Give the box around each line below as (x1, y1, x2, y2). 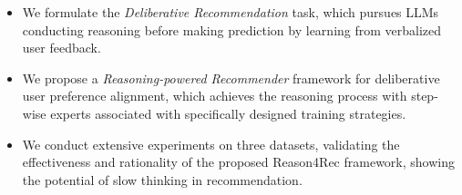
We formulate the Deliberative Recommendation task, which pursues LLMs (22, 3, 439, 21)
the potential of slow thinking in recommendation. (22, 170, 303, 189)
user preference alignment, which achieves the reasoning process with (22, 86, 407, 105)
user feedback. (22, 38, 101, 57)
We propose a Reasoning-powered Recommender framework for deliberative (22, 68, 440, 87)
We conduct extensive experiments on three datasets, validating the (22, 134, 400, 153)
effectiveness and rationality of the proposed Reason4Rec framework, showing (22, 152, 455, 171)
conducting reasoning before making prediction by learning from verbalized (22, 20, 442, 39)
